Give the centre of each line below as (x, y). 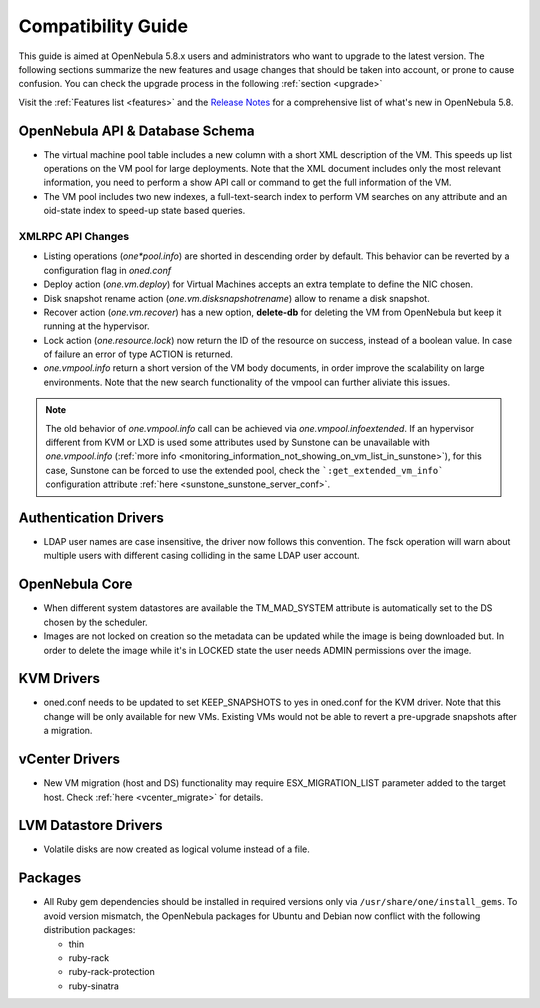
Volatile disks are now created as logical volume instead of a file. (176, 849)
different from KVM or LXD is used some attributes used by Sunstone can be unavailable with (237, 442)
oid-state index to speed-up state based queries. (144, 211)
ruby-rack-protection (111, 972)
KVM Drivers (59, 678)
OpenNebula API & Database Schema (136, 130)
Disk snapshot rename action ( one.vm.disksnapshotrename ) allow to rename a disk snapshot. (236, 298)
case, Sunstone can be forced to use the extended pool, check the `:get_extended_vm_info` (244, 470)
